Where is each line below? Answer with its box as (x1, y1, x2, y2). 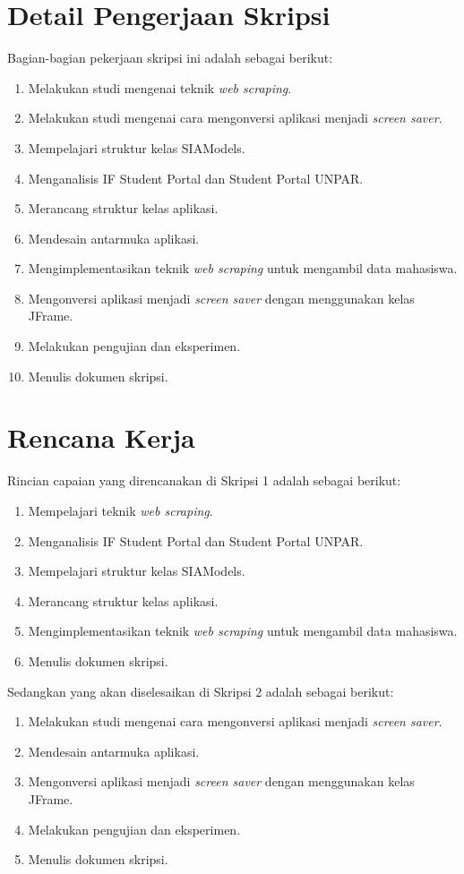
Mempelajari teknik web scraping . (28, 501, 213, 519)
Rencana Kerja (7, 419, 195, 456)
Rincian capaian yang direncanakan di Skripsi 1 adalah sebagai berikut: (7, 471, 401, 490)
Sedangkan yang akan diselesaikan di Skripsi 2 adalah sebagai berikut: (7, 681, 394, 700)
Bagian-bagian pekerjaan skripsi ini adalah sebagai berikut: (7, 48, 333, 67)
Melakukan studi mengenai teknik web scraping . (28, 78, 292, 97)
